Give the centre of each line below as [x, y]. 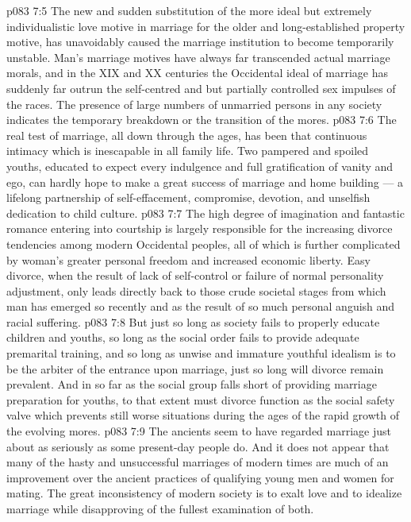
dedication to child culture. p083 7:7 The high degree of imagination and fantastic [205, 213]
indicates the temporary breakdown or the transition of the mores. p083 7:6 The [202, 120]
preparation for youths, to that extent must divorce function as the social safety [201, 399]
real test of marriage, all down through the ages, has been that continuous [187, 135]
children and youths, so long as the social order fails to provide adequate [183, 337]
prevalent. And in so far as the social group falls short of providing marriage [192, 384]
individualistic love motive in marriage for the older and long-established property [206, 26]
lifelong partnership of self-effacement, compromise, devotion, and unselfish [188, 197]
